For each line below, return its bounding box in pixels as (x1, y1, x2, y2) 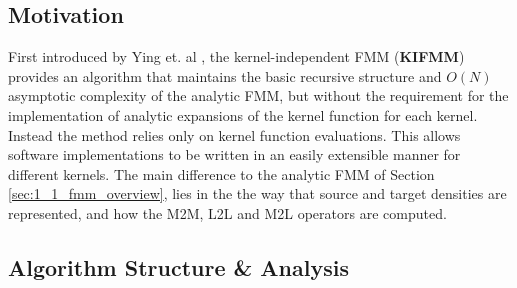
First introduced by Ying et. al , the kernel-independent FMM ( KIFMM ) (8, 46, 465, 67)
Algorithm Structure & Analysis (8, 251, 349, 282)
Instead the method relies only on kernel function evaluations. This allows (8, 124, 461, 145)
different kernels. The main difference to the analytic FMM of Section (8, 163, 435, 184)
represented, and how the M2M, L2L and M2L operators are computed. (8, 202, 447, 223)
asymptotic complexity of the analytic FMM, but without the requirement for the (8, 85, 509, 106)
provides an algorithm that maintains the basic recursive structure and (8, 65, 442, 86)
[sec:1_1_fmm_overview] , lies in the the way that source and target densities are (8, 183, 507, 204)
